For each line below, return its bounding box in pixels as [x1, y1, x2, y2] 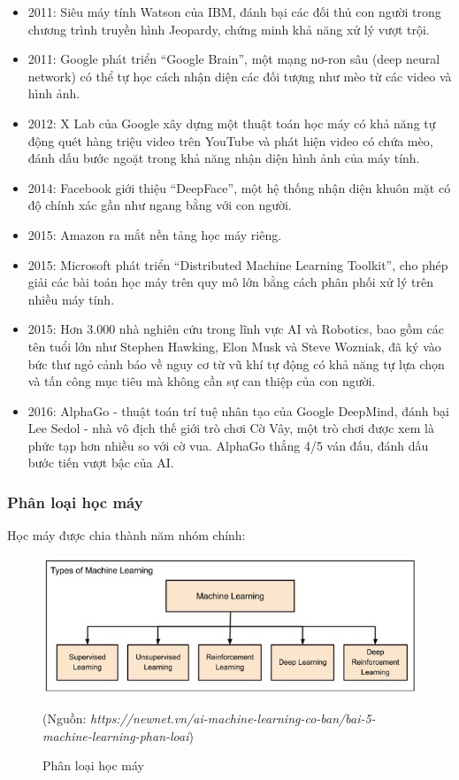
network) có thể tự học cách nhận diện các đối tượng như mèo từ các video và [27, 66, 452, 85]
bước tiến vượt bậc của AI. [27, 453, 174, 472]
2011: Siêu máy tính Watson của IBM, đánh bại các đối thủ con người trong [27, 3, 441, 20]
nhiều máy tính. [27, 290, 115, 308]
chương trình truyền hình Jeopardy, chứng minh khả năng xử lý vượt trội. [27, 19, 430, 38]
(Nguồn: [42, 709, 87, 728]
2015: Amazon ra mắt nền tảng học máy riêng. [27, 225, 282, 243]
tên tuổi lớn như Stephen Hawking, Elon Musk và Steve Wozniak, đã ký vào [27, 336, 441, 355]
